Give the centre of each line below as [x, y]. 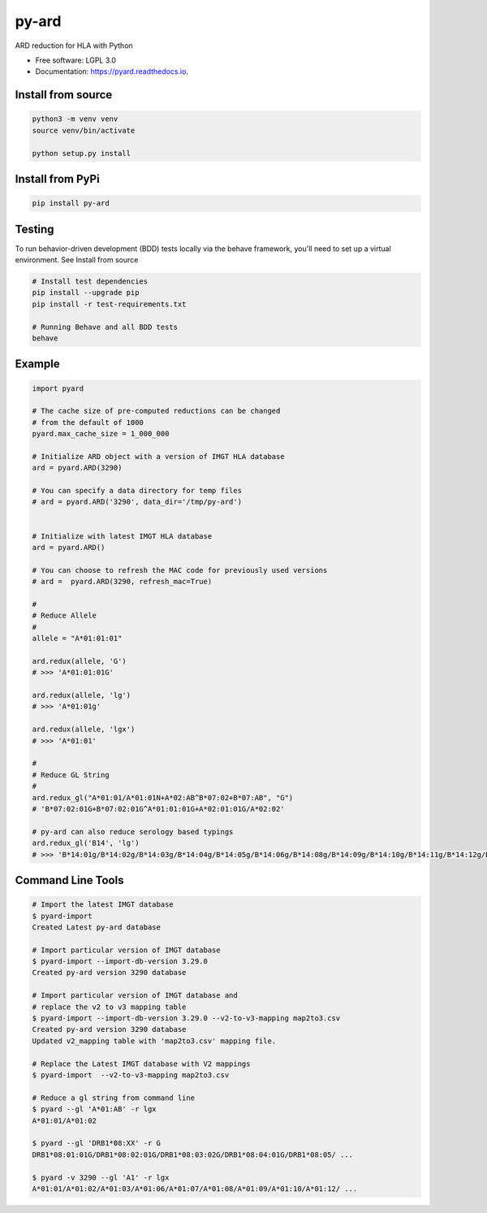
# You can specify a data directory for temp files [137, 491]
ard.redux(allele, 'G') [80, 661]
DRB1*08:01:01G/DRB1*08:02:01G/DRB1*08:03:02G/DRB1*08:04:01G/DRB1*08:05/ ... [192, 1155]
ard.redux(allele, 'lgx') [84, 730]
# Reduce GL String [71, 775]
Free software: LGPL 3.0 [76, 60]
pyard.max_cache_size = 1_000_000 [101, 434]
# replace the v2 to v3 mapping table [109, 1007]
